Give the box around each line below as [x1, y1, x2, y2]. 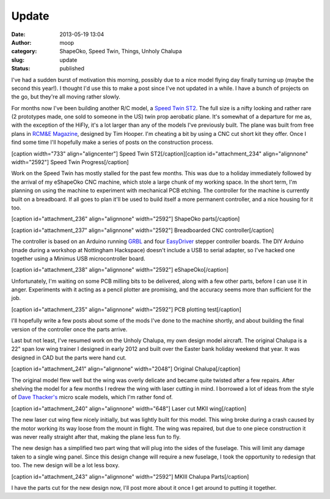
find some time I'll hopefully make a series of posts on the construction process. [11, 138, 214, 146]
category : [11, 48, 37, 55]
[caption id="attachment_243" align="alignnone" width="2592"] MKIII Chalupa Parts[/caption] [11, 473, 249, 480]
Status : [11, 65, 31, 72]
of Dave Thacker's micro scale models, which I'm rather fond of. [11, 394, 174, 401]
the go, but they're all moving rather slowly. [11, 93, 120, 100]
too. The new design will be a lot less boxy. [11, 462, 120, 469]
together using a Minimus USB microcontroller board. [11, 255, 146, 262]
